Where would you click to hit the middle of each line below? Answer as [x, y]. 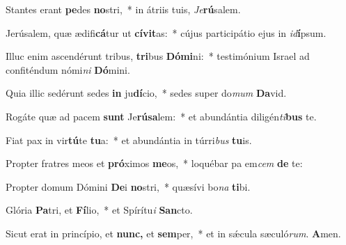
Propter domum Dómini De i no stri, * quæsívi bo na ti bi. [128, 186]
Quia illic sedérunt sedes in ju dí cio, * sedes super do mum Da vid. [146, 93]
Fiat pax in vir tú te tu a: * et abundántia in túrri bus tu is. [129, 140]
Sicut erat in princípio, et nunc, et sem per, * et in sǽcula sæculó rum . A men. [173, 233]
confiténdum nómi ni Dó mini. [68, 69]
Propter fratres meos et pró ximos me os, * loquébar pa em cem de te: [154, 163]
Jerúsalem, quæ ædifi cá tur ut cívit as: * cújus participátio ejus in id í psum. [166, 32]
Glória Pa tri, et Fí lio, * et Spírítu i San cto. [99, 210]
